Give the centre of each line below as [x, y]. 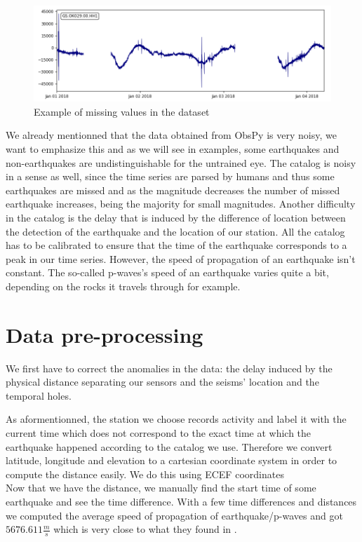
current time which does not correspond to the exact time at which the [159, 433]
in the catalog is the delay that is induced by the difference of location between [176, 217]
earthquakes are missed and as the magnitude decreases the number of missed [173, 190]
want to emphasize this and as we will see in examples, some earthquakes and [173, 148]
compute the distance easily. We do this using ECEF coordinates [145, 474]
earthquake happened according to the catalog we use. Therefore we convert [169, 446]
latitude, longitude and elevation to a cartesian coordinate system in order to [172, 460]
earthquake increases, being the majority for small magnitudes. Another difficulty [181, 204]
